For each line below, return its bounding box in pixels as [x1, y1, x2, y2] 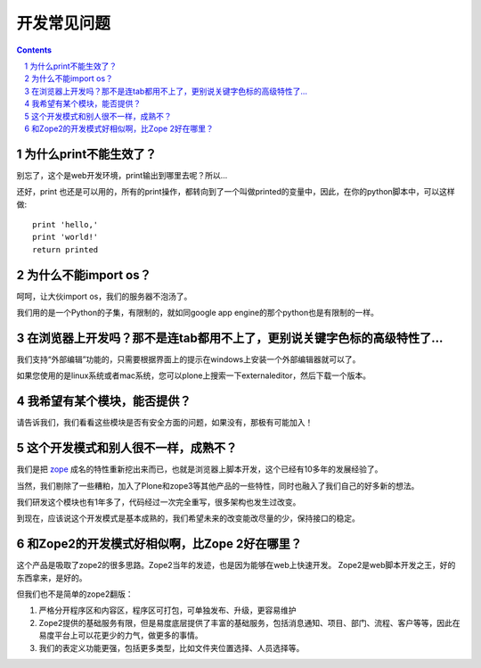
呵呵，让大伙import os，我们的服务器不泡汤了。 [16, 291, 192, 301]
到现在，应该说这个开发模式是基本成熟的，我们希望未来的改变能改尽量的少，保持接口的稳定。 [16, 513, 360, 524]
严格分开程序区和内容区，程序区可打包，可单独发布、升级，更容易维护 [38, 605, 297, 615]
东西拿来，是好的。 [16, 572, 87, 583]
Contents [16, 45, 53, 55]
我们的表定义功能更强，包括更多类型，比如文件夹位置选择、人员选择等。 [38, 642, 305, 653]
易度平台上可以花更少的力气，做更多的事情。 [38, 630, 203, 641]
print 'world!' [32, 232, 99, 243]
